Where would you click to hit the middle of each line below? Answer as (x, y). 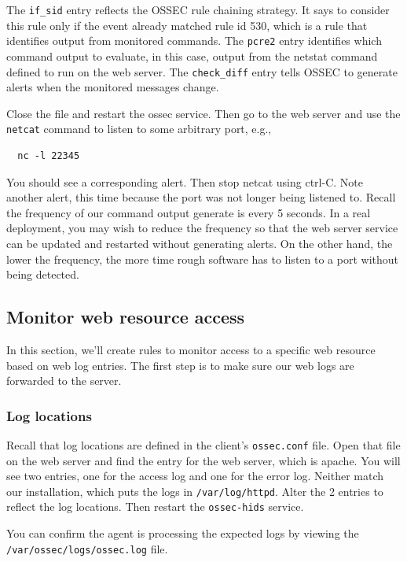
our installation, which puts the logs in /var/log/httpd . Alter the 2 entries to (195, 491)
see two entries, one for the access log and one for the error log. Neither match (195, 476)
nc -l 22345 (49, 156)
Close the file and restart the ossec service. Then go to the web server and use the (203, 113)
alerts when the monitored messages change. (113, 87)
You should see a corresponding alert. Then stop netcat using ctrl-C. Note (185, 181)
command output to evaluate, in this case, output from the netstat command (192, 55)
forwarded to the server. (64, 381)
